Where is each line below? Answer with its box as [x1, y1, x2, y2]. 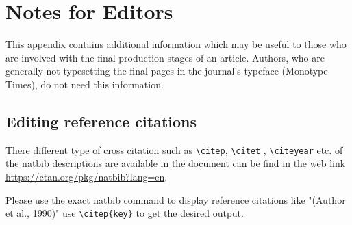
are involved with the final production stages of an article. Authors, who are [5, 50, 325, 64]
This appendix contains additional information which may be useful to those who [5, 37, 347, 51]
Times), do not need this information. [5, 77, 164, 91]
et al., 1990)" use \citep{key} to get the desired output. [5, 206, 244, 220]
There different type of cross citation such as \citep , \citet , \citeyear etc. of [5, 142, 343, 157]
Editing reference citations [5, 110, 197, 131]
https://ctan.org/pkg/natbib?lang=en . [5, 169, 168, 183]
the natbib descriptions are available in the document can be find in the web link [5, 156, 346, 170]
